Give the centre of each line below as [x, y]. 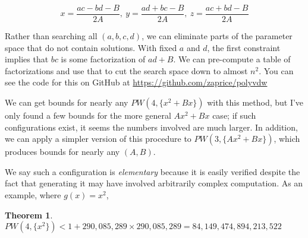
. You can [276, 70]
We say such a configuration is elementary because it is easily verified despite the [153, 171]
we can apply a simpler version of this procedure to [98, 139]
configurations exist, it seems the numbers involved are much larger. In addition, [151, 127]
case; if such [234, 115]
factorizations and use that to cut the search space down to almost [126, 70]
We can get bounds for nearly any [67, 102]
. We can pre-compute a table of [232, 59]
